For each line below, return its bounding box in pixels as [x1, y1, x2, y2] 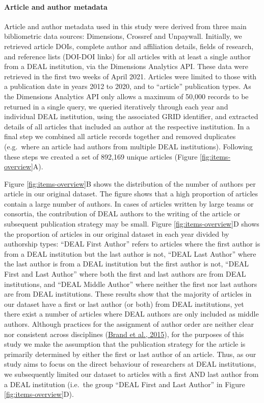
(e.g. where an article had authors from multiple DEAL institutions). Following [4, 141, 253, 151]
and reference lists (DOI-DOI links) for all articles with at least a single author [4, 51, 251, 61]
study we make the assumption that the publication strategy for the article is [4, 339, 246, 349]
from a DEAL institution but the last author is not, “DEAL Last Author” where [4, 248, 256, 259]
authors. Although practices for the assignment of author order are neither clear [4, 319, 254, 329]
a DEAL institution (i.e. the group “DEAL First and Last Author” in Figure [4, 378, 245, 389]
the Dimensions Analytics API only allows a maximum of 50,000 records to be [4, 91, 249, 101]
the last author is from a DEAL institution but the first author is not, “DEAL [4, 258, 249, 269]
